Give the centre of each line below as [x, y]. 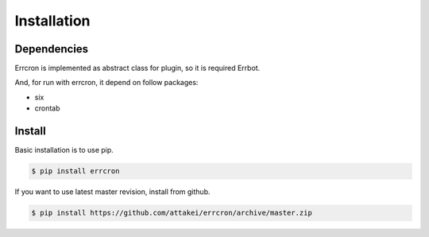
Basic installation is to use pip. [64, 150]
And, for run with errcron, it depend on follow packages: [106, 83]
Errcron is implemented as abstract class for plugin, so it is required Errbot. [137, 68]
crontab [47, 108]
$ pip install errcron [75, 171]
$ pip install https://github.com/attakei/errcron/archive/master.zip [172, 213]
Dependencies [52, 49]
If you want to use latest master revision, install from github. [112, 192]
